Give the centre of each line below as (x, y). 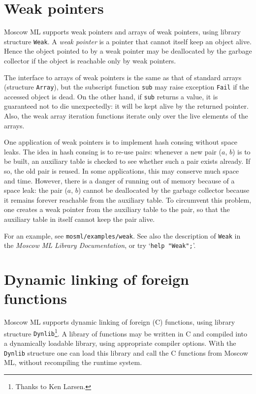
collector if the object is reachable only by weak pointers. (90, 60)
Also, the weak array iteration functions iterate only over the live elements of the (126, 116)
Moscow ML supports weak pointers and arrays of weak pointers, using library (122, 32)
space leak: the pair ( (36, 190)
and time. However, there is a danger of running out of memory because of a (119, 180)
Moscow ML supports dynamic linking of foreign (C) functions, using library (120, 322)
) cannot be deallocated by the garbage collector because (164, 190)
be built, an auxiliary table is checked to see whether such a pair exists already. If (127, 161)
